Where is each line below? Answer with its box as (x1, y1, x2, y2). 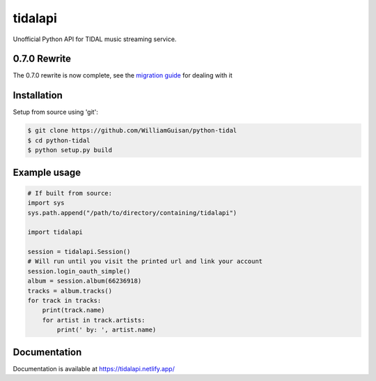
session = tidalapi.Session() (27, 248, 131, 256)
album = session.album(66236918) (27, 277, 142, 285)
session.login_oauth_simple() (27, 267, 131, 275)
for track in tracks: (27, 297, 102, 305)
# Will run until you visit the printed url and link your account (27, 257, 263, 265)
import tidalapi (27, 228, 84, 237)
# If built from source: (27, 189, 113, 197)
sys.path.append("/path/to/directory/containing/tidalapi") (27, 209, 237, 216)
